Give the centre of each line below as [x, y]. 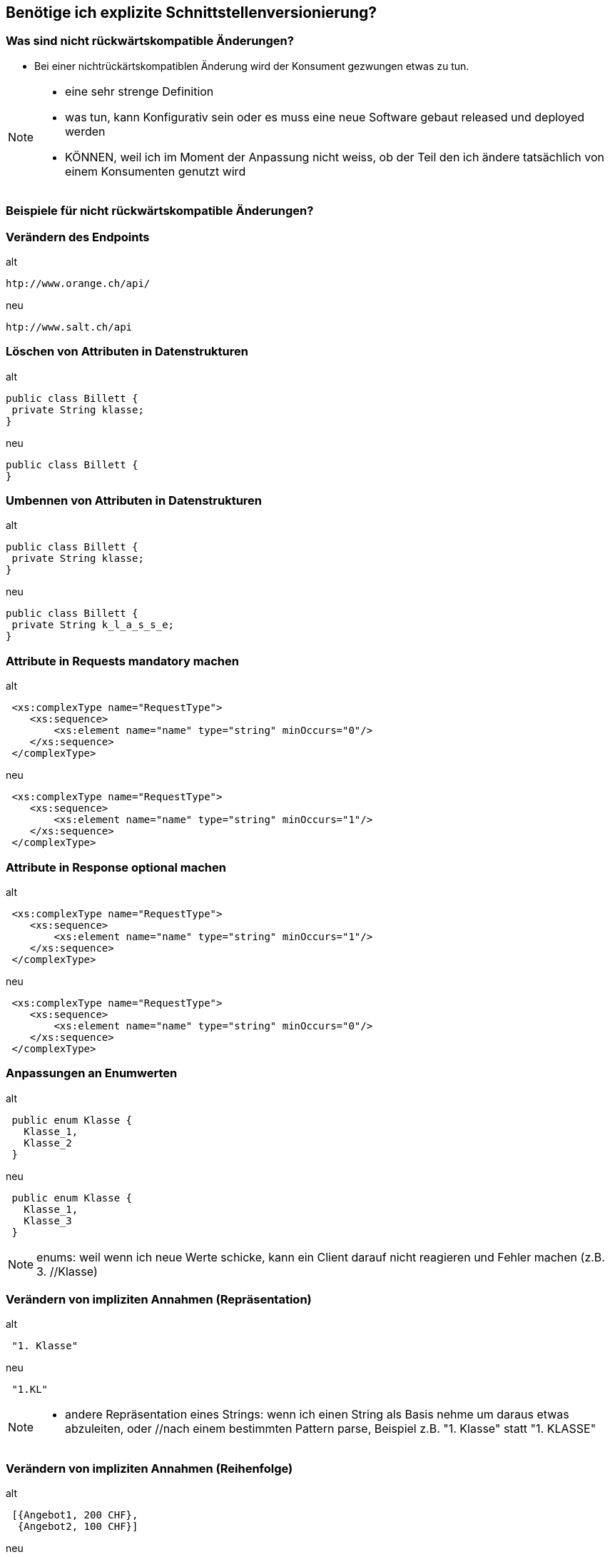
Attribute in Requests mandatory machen [122, 661]
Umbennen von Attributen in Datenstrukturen [134, 501]
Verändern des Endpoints [78, 237]
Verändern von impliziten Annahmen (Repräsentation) [159, 1300]
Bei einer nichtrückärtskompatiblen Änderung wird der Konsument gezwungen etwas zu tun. [252, 66]
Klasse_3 [48, 1220]
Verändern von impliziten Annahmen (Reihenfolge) [149, 1468]
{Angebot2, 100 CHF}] [78, 1527]
